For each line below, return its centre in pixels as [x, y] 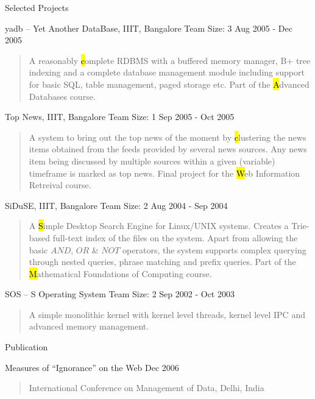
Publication [27, 347]
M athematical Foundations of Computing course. [120, 273]
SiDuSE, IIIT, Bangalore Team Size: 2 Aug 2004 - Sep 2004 [116, 205]
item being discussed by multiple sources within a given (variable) [152, 161]
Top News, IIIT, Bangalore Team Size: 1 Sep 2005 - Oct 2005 [120, 117]
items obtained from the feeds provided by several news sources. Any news [168, 149]
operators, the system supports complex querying [214, 249]
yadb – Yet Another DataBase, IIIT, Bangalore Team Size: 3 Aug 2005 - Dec [149, 28]
